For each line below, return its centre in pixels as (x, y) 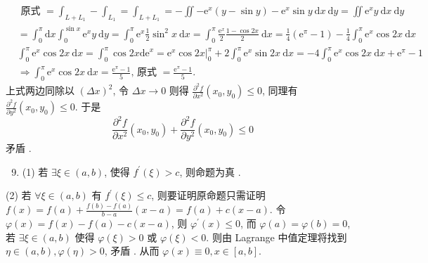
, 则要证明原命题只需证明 (208, 195)
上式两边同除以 (40, 90)
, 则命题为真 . (210, 171)
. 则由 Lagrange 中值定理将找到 (277, 237)
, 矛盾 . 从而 (132, 251)
